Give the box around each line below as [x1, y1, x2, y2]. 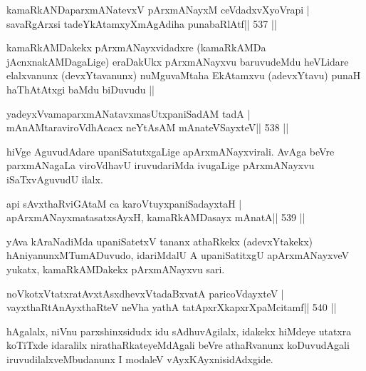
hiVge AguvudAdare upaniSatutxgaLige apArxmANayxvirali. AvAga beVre [6, 143, 335, 158]
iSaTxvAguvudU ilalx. [6, 171, 103, 186]
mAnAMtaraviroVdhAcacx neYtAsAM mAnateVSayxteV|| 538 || [6, 120, 289, 135]
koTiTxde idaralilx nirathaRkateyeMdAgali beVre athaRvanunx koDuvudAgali [6, 337, 350, 352]
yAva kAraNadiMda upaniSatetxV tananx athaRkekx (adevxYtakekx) [6, 233, 313, 248]
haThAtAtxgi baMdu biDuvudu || [6, 81, 155, 96]
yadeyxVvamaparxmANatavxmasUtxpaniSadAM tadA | [6, 106, 251, 121]
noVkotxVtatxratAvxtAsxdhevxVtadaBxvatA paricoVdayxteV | [6, 285, 284, 300]
